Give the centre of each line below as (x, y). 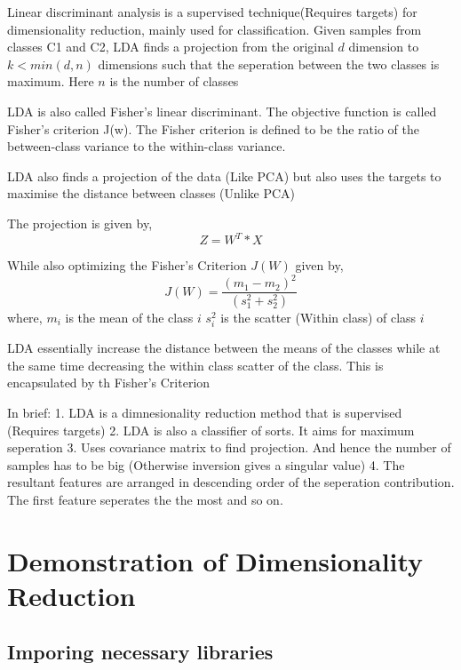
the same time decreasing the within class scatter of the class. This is (195, 365)
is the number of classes (174, 81)
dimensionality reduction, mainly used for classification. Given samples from (215, 29)
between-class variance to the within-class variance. (147, 146)
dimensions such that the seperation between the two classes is (269, 64)
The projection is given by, (80, 223)
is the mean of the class (129, 318)
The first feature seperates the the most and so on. (145, 499)
